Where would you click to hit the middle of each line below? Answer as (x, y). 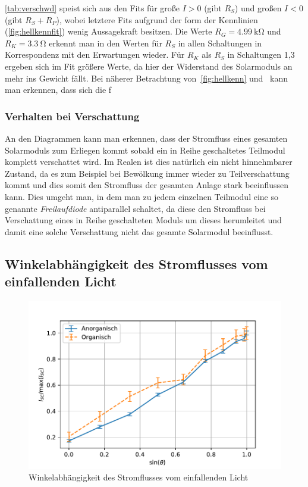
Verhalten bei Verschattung (72, 116)
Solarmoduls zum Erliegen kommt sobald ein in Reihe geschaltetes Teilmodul (145, 150)
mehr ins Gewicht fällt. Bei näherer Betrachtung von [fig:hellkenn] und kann (146, 78)
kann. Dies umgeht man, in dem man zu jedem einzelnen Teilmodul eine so (142, 196)
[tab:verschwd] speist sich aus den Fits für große (92, 8)
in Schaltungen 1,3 (261, 54)
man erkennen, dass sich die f (58, 90)
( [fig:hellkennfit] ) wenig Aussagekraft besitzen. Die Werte (109, 31)
